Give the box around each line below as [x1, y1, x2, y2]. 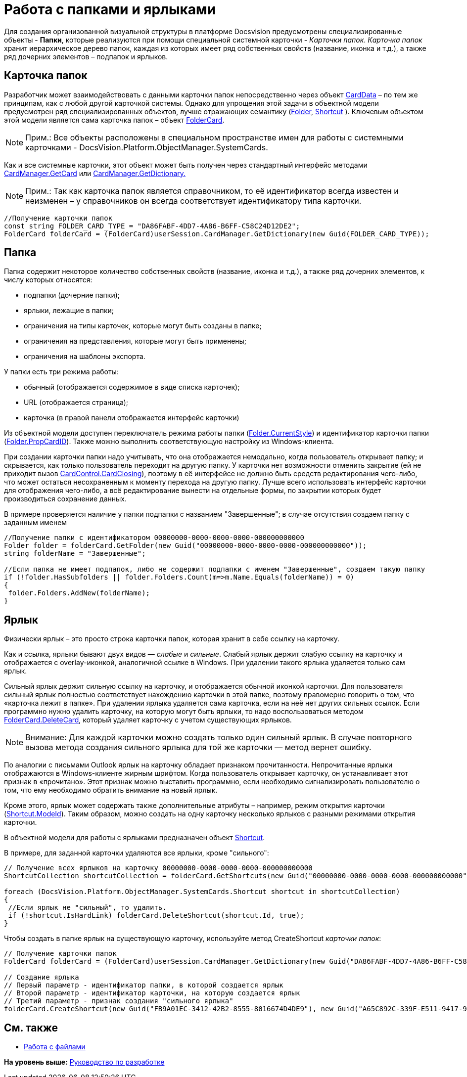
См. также [4, 1021, 58, 1034]
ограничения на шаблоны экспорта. [24, 352, 145, 361]
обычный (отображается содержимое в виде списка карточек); [24, 383, 240, 392]
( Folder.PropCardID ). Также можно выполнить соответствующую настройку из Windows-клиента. [4, 437, 334, 446]
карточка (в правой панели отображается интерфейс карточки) [24, 413, 239, 422]
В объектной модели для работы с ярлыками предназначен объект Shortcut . [4, 833, 265, 842]
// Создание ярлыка [4, 973, 79, 982]
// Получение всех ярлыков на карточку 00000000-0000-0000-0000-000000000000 [4, 864, 313, 872]
